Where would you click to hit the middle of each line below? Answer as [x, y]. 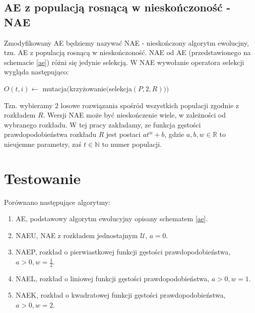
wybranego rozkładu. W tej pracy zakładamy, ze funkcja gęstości [102, 124]
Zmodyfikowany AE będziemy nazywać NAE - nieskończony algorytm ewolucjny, [127, 42]
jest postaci [124, 134]
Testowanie [42, 178]
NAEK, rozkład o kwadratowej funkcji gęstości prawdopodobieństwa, [121, 295]
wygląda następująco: [36, 72]
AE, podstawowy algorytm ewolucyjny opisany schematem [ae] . [112, 219]
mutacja [55, 88]
